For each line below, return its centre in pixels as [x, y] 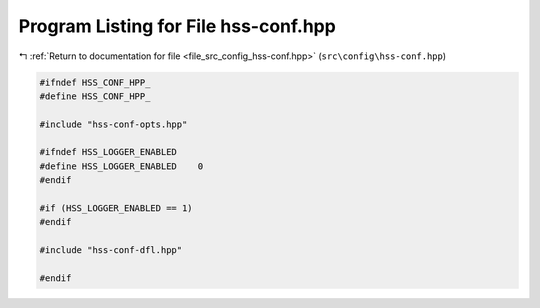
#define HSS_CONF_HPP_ [95, 96]
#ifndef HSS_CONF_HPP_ [95, 82]
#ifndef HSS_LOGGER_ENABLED [108, 152]
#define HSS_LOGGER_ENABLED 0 [121, 166]
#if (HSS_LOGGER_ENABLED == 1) [116, 208]
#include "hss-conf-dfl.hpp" [111, 250]
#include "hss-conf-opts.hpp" [113, 124]
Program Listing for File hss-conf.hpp [177, 26]
